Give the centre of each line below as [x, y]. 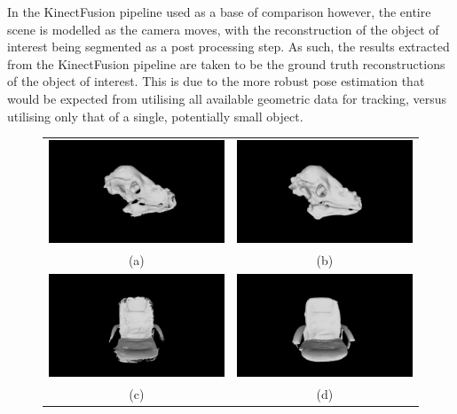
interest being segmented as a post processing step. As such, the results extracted [228, 47]
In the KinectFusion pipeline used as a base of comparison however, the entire [219, 12]
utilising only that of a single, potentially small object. [155, 116]
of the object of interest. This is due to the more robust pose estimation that [216, 81]
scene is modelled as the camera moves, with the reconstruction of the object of [223, 29]
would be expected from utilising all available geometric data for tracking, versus [227, 98]
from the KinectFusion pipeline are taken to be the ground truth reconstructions [226, 63]
